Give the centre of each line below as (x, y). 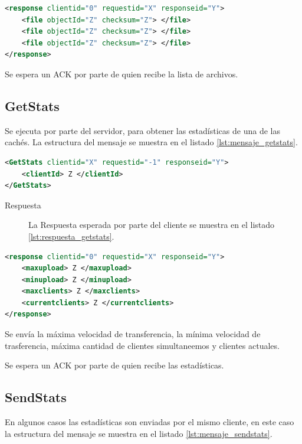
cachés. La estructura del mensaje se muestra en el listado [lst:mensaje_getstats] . (151, 142)
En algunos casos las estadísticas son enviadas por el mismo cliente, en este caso (150, 422)
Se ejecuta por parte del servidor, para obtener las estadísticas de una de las (142, 130)
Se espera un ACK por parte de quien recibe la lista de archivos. (122, 74)
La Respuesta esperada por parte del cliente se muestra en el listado (152, 225)
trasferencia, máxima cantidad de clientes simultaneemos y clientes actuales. (142, 345)
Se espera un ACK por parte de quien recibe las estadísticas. (114, 365)
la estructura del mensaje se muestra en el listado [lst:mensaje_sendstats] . (139, 433)
